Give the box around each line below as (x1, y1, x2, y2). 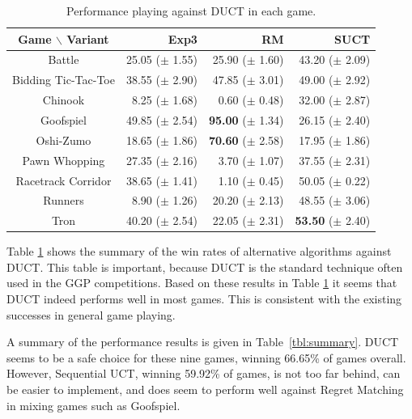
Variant (66, 30, 109, 47)
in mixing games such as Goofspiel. (6, 396, 181, 413)
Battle (48, 51, 79, 68)
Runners (43, 192, 84, 209)
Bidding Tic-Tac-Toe (12, 71, 115, 88)
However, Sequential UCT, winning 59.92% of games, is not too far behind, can (6, 365, 401, 382)
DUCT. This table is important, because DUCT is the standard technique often (6, 258, 403, 275)
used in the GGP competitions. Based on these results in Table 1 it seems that (6, 274, 397, 291)
